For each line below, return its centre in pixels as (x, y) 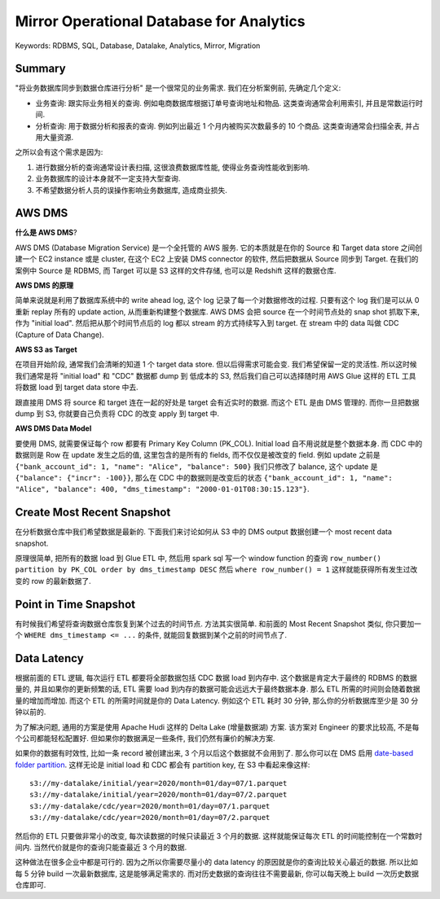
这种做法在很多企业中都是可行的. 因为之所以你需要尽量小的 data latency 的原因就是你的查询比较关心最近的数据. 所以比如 (217, 862)
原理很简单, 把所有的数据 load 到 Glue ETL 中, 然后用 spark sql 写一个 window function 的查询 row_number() (198, 558)
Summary (40, 69)
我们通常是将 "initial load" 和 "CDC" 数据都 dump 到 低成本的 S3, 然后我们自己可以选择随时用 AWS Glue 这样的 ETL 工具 (216, 375)
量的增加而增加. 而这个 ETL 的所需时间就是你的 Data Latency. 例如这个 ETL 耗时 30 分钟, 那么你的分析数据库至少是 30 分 (217, 700)
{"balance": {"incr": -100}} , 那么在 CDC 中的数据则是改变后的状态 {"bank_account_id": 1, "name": (204, 477)
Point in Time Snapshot (75, 604)
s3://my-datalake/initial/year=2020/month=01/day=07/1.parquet (158, 783)
